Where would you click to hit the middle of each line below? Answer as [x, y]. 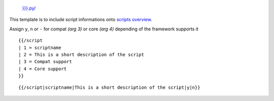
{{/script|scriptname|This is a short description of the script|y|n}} [109, 87]
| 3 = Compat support [45, 62]
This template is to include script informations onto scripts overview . [81, 20]
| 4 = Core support [43, 69]
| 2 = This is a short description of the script [81, 55]
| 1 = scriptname [40, 47]
